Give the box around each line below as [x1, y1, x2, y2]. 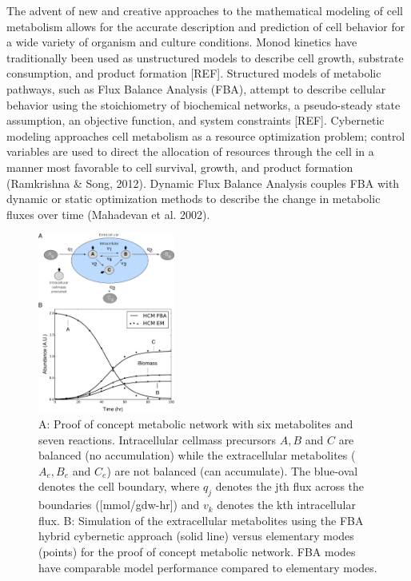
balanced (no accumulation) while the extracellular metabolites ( [38, 447, 356, 464]
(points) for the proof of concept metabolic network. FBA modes [38, 543, 356, 559]
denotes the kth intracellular [217, 496, 356, 513]
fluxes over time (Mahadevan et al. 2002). [6, 205, 210, 222]
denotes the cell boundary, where [38, 478, 200, 495]
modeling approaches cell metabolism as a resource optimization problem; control [6, 127, 405, 144]
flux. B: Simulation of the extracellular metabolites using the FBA [38, 511, 364, 528]
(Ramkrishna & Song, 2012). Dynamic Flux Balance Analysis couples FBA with [6, 174, 400, 191]
